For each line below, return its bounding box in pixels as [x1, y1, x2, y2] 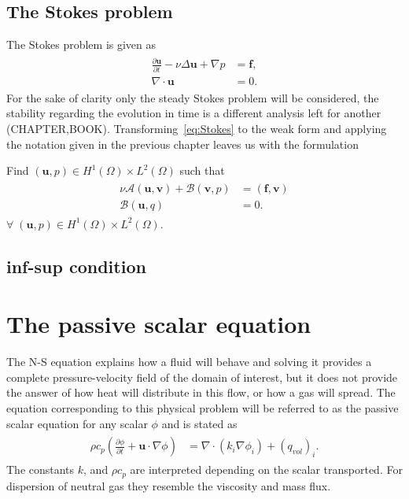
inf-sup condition [6, 253, 146, 278]
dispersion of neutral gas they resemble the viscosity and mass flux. [6, 477, 331, 493]
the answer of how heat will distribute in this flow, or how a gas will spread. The [6, 384, 396, 401]
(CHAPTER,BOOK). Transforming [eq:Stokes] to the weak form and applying [6, 120, 387, 136]
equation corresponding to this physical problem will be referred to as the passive [6, 400, 399, 416]
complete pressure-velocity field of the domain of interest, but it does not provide [6, 368, 398, 385]
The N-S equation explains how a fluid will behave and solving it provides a [6, 353, 372, 370]
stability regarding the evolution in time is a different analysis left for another [6, 105, 381, 121]
